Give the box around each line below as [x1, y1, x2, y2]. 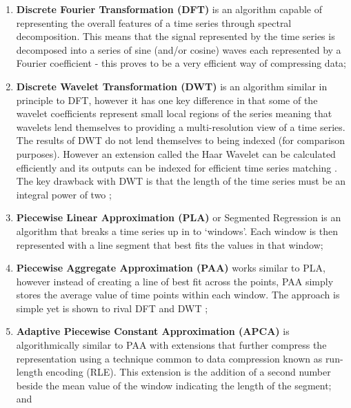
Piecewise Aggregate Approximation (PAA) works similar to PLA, [16, 261, 325, 275]
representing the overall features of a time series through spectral [16, 15, 292, 30]
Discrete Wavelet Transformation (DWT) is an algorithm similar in [16, 79, 328, 93]
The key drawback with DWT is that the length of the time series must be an [16, 174, 346, 188]
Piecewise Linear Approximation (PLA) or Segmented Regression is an [16, 210, 341, 225]
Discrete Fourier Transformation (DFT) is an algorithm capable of [16, 2, 322, 16]
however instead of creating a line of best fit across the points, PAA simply [16, 274, 334, 288]
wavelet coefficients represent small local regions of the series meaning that [16, 106, 332, 121]
